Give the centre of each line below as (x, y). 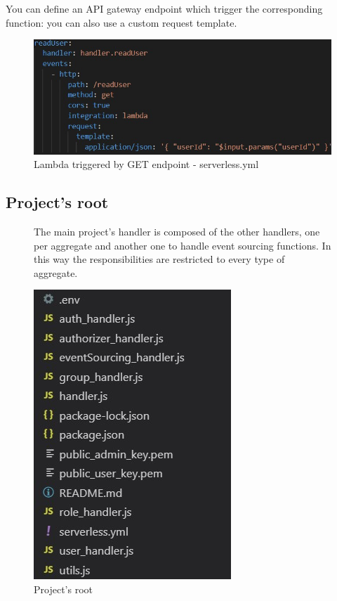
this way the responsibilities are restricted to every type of (159, 259)
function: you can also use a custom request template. (121, 22)
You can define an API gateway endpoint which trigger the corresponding (164, 8)
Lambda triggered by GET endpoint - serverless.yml (146, 164)
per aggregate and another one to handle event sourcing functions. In (183, 245)
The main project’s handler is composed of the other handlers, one (177, 232)
